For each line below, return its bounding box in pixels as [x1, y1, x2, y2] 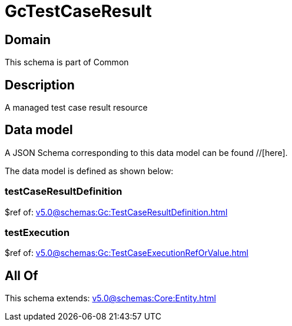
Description [5, 77, 75, 92]
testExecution [5, 226, 70, 238]
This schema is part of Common [5, 57, 129, 68]
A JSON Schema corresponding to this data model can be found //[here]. [5, 147, 288, 158]
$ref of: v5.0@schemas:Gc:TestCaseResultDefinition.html [5, 207, 228, 217]
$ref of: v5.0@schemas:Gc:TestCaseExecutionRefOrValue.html [5, 248, 248, 258]
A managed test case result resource [5, 102, 148, 113]
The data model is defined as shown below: [5, 165, 174, 176]
